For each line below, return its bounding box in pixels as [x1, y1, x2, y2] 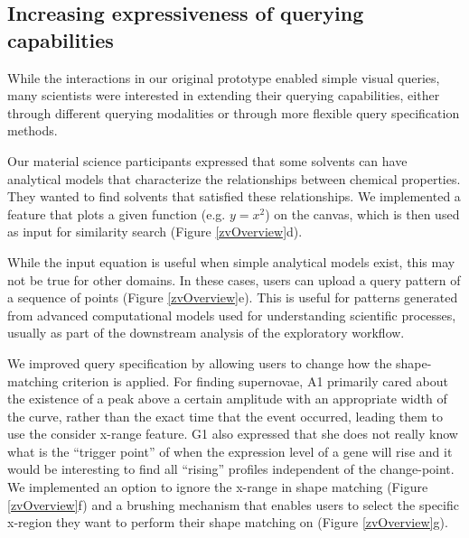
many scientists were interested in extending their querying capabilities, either [7, 86, 440, 105]
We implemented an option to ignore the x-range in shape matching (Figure [7, 478, 428, 496]
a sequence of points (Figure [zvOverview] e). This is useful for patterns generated [7, 288, 458, 307]
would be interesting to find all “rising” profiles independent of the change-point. [7, 459, 455, 478]
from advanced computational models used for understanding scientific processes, [7, 305, 456, 324]
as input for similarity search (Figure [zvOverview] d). [7, 222, 303, 241]
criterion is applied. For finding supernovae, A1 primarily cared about [62, 371, 448, 390]
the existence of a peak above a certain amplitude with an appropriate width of [7, 389, 447, 408]
